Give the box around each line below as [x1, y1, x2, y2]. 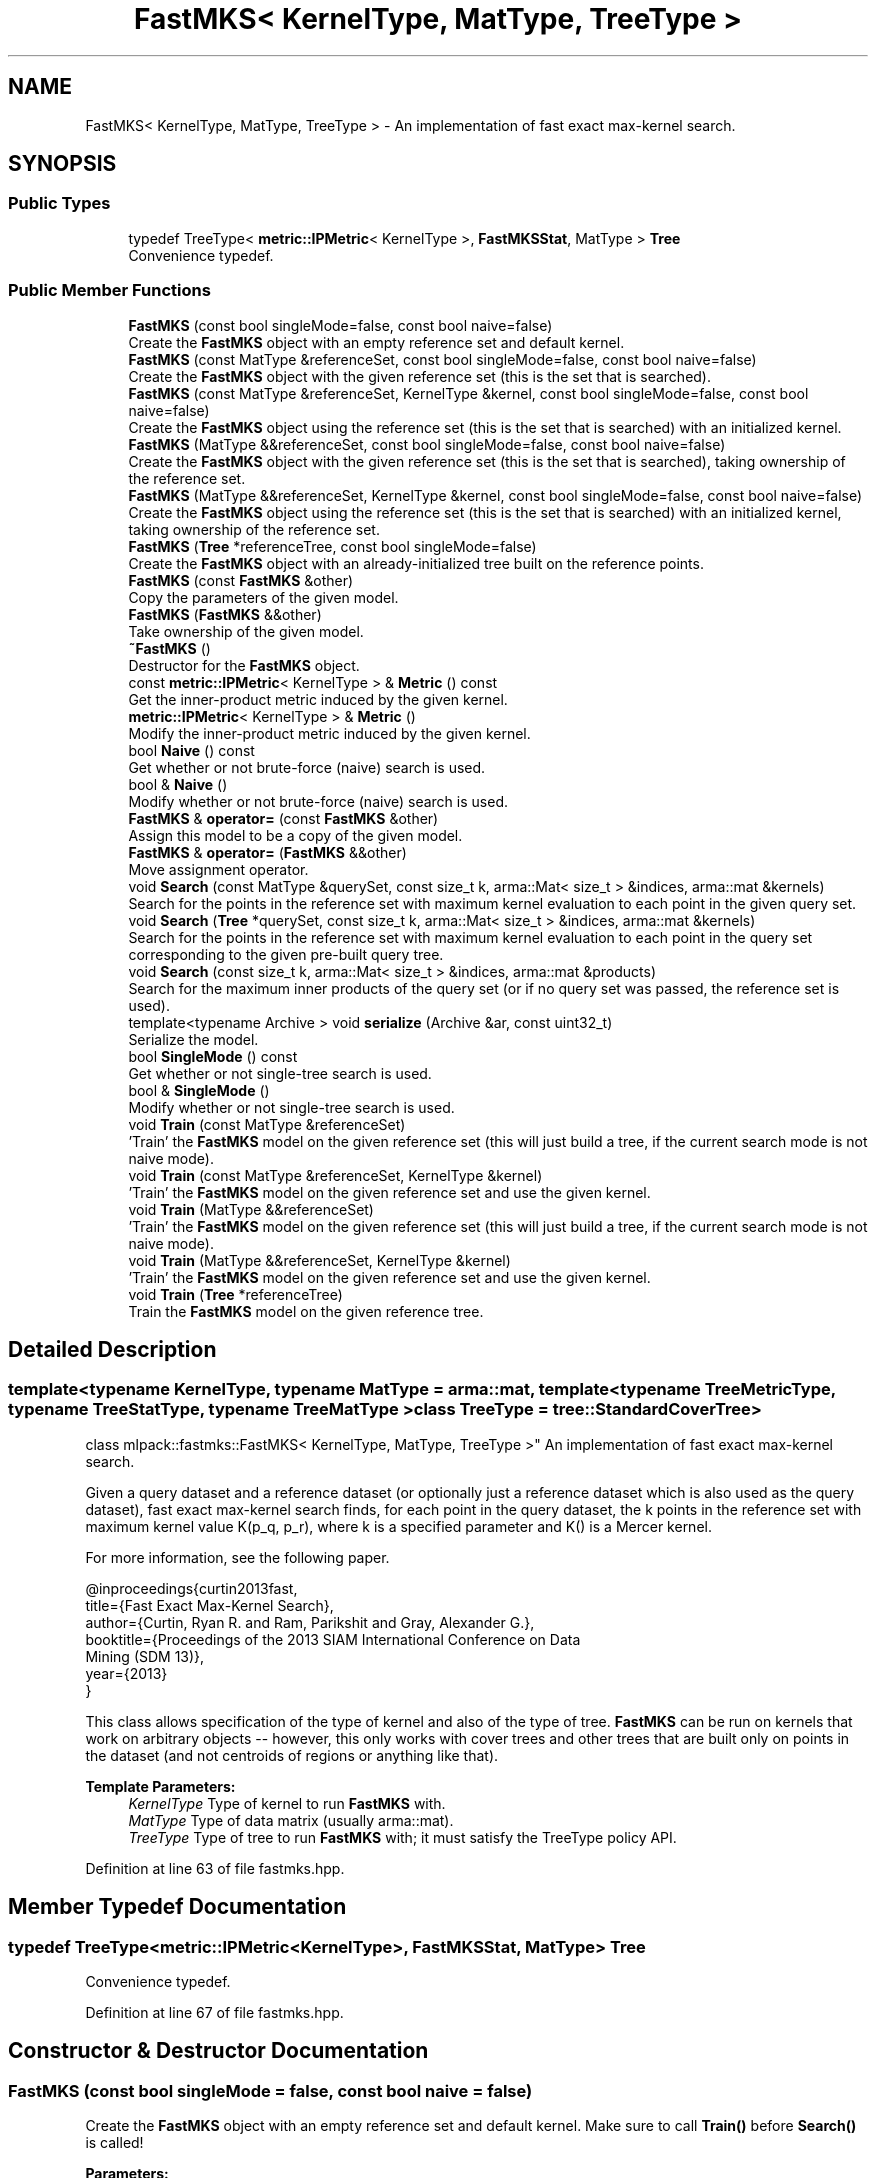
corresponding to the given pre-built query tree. [128, 945, 444, 963]
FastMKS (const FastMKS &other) [128, 571, 354, 589]
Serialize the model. [128, 1030, 259, 1048]
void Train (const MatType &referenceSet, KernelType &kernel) [128, 1166, 543, 1184]
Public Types [8, 193, 111, 214]
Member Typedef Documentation [8, 1894, 347, 1920]
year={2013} [85, 1664, 168, 1682]
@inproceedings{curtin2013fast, [85, 1579, 298, 1597]
